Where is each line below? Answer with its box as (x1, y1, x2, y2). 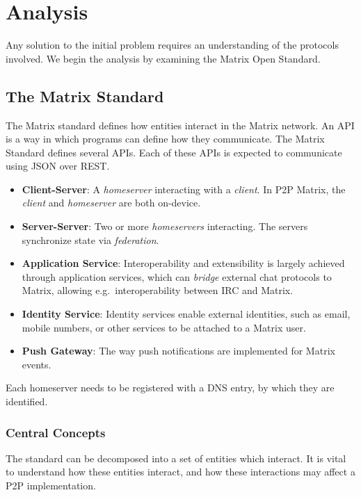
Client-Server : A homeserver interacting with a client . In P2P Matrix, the (22, 181, 346, 196)
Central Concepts (6, 423, 106, 441)
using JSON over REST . (6, 158, 110, 173)
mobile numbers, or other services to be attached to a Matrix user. (22, 320, 306, 334)
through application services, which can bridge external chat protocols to (22, 269, 332, 284)
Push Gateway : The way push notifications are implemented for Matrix (22, 343, 335, 358)
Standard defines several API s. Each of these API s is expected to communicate (6, 145, 342, 159)
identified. (6, 394, 48, 409)
